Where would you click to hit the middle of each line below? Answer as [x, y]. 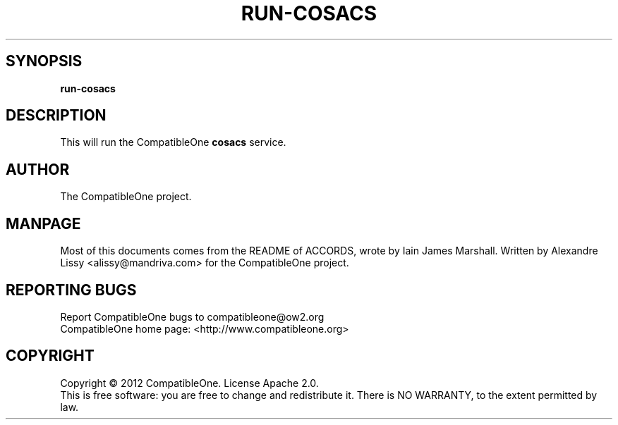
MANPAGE [43, 223]
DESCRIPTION [56, 116]
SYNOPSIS [44, 61]
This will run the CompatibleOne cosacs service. [173, 142]
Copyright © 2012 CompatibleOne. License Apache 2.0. [189, 383]
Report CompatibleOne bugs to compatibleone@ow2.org [192, 316]
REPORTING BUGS [71, 290]
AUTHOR [38, 169]
